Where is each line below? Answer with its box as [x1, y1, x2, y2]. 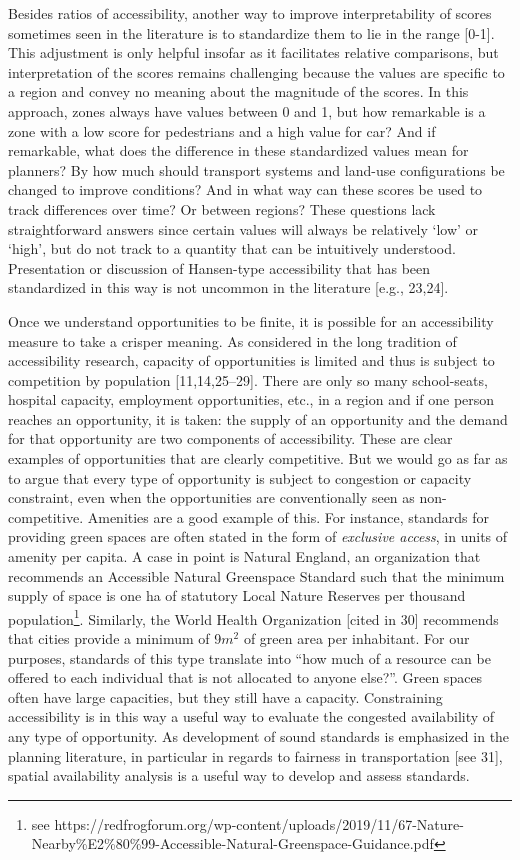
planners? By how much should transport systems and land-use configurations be [8, 159, 505, 180]
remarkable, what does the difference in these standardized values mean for [8, 140, 469, 161]
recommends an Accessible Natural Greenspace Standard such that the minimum [8, 565, 505, 586]
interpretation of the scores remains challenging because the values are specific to [8, 61, 505, 82]
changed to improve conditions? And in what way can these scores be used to [8, 179, 483, 200]
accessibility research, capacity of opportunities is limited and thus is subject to [8, 350, 495, 371]
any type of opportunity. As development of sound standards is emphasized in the [8, 726, 510, 747]
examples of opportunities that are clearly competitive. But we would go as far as [8, 448, 508, 469]
